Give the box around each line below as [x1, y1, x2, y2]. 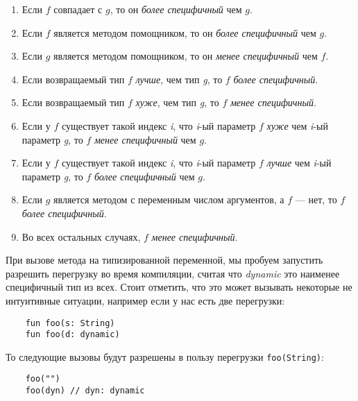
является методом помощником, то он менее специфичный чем [53, 49, 318, 63]
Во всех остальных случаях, [22, 229, 141, 244]
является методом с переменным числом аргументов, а [53, 192, 284, 207]
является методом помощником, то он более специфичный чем [53, 25, 316, 40]
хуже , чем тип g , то [135, 95, 219, 110]
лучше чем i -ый [266, 155, 332, 170]
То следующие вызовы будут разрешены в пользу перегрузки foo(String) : [6, 349, 324, 364]
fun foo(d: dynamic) [25, 330, 120, 340]
